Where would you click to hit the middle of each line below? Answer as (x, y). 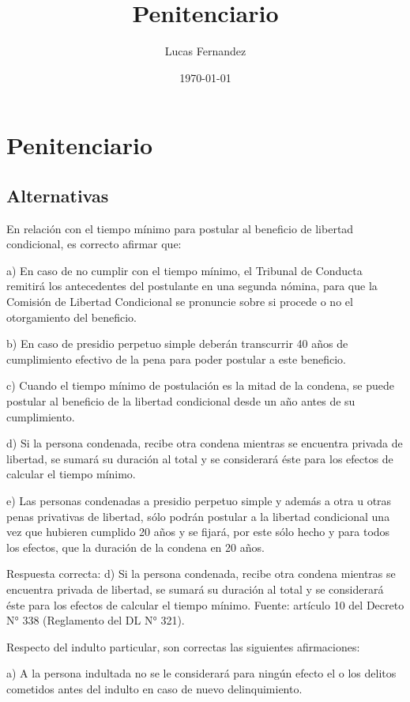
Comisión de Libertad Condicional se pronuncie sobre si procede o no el (180, 302)
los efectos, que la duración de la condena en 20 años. (135, 547)
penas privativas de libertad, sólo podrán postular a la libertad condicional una (198, 516)
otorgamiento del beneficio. (71, 317)
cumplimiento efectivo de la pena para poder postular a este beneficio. (176, 359)
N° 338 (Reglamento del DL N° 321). (96, 620)
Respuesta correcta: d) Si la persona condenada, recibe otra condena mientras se (201, 574)
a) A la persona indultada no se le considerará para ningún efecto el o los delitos (201, 673)
